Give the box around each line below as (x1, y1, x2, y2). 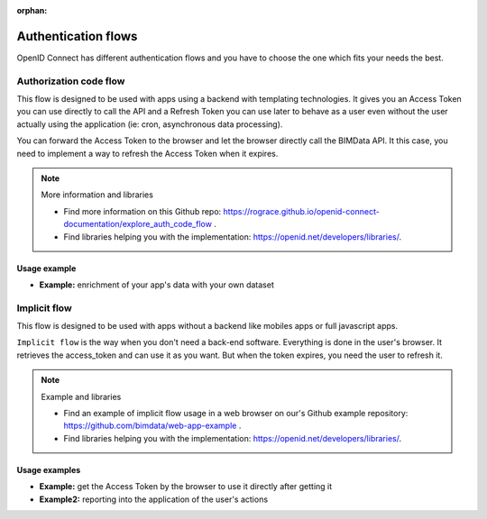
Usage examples (16, 464, 81, 475)
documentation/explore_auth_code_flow (63, 219, 212, 230)
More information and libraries (41, 189, 153, 200)
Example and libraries (41, 391, 122, 402)
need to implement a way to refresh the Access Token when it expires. (16, 148, 279, 159)
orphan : (16, 5, 48, 15)
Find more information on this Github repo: (63, 205, 222, 216)
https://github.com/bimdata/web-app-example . (63, 420, 242, 432)
